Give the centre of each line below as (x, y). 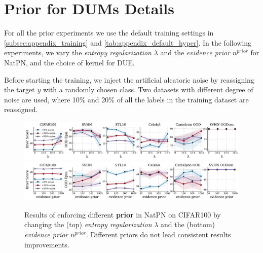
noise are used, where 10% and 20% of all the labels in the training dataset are (126, 99)
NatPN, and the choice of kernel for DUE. (69, 62)
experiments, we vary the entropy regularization (78, 52)
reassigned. (21, 109)
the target (20, 89)
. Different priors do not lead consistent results (159, 234)
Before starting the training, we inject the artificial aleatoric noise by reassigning (129, 79)
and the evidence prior (195, 52)
